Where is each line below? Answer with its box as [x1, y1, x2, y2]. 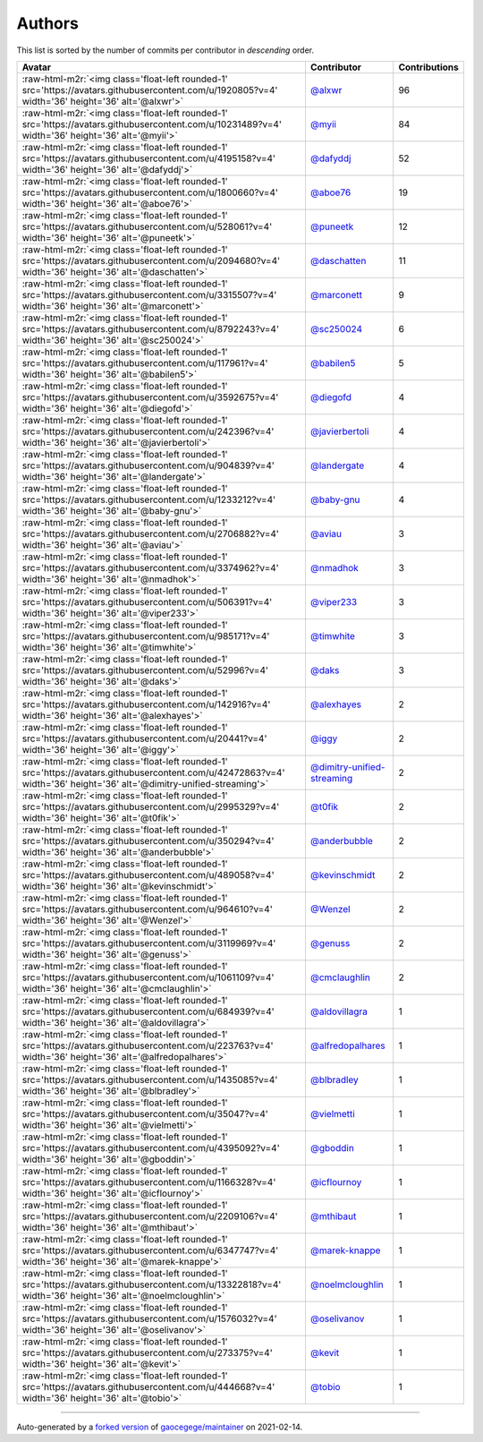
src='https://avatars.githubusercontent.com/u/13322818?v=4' [21, 1278, 282, 1291]
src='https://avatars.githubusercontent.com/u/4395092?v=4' [21, 1141, 281, 1154]
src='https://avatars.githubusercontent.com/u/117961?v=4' [21, 356, 268, 369]
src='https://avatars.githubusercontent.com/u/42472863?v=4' [21, 766, 285, 779]
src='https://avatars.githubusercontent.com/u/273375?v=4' [21, 1346, 273, 1359]
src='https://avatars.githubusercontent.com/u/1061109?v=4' [21, 971, 275, 984]
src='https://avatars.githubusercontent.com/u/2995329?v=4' [21, 800, 280, 813]
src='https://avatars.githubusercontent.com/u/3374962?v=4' [21, 561, 279, 574]
